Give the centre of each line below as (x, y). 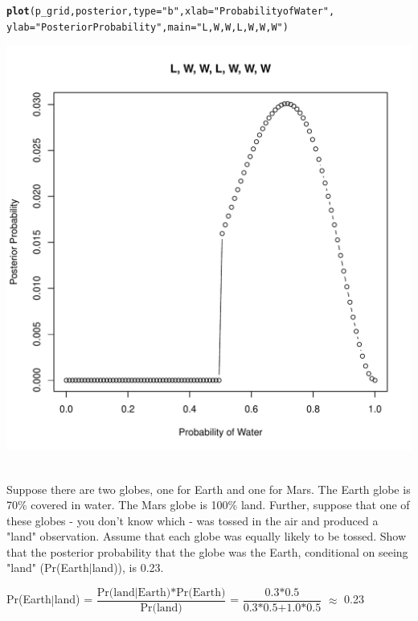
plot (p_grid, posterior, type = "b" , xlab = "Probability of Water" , (171, 11)
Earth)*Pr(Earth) (182, 593)
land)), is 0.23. (128, 568)
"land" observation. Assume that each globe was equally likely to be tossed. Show (207, 536)
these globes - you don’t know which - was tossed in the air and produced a (193, 520)
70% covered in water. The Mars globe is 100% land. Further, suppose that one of (208, 505)
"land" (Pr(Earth (48, 568)
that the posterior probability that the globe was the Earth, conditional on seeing (207, 551)
